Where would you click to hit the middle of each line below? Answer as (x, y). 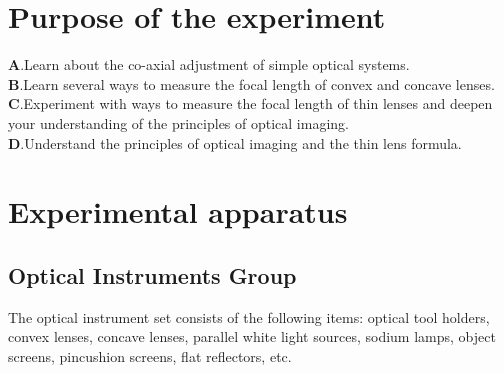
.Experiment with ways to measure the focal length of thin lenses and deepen (256, 103)
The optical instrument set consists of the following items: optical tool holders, (249, 316)
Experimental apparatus (178, 211)
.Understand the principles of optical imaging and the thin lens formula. (241, 142)
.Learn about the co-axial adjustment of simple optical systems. (215, 64)
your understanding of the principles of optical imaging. (178, 122)
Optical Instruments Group (152, 274)
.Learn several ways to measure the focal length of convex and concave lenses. (257, 83)
